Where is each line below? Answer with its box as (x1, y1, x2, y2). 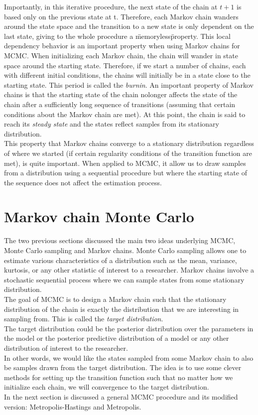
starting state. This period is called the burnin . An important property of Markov (4, 79, 254, 90)
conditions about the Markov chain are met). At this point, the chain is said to (4, 109, 246, 119)
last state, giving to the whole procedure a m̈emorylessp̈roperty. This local (4, 30, 231, 41)
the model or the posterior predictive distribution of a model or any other (4, 333, 229, 343)
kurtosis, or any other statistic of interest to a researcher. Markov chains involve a (4, 265, 255, 275)
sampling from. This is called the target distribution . (4, 313, 163, 324)
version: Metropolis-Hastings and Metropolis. (4, 401, 141, 412)
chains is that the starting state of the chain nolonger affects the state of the (4, 89, 238, 100)
